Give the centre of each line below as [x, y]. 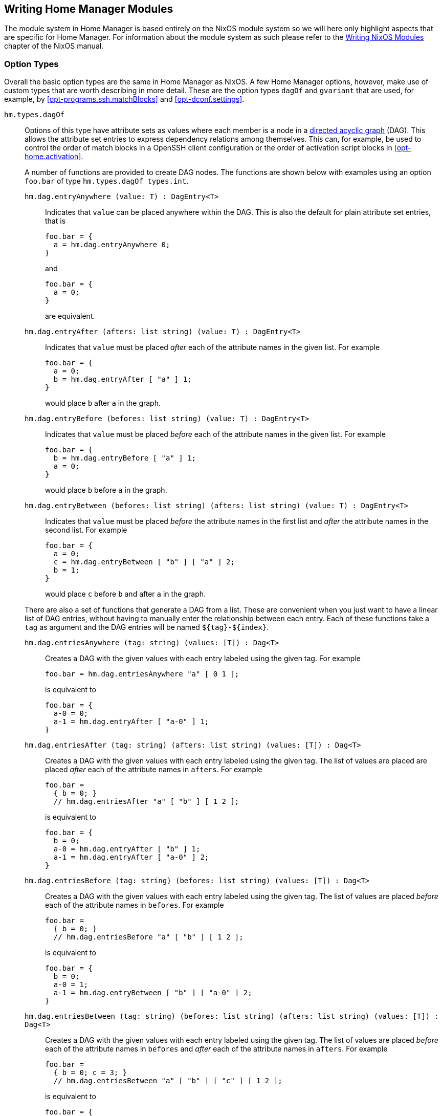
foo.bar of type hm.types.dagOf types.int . [107, 181]
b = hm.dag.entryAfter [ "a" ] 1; [123, 379]
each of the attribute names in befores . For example [135, 905]
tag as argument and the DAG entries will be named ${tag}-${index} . [147, 627]
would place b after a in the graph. [103, 403]
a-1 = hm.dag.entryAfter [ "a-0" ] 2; [131, 857]
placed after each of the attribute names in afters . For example [154, 770]
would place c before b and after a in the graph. [126, 594]
